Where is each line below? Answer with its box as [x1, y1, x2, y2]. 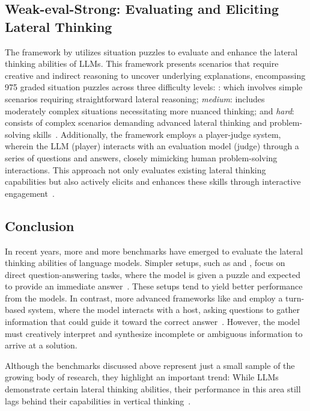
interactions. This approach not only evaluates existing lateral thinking [5, 163, 266, 176]
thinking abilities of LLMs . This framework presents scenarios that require [5, 57, 279, 70]
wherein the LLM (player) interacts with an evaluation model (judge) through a [5, 140, 299, 152]
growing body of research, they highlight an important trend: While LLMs [5, 371, 279, 383]
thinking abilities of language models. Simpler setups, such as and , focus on [5, 256, 285, 269]
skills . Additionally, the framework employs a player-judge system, [33, 128, 281, 140]
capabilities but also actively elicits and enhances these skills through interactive [5, 175, 301, 188]
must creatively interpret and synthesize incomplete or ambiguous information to [5, 327, 303, 339]
